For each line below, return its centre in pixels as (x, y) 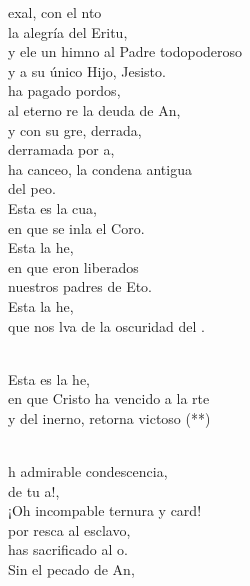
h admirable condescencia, (88, 471)
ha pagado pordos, (64, 90)
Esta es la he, (49, 378)
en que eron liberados (73, 266)
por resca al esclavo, (69, 529)
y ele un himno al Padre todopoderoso (125, 51)
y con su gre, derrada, (75, 129)
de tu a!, (34, 490)
